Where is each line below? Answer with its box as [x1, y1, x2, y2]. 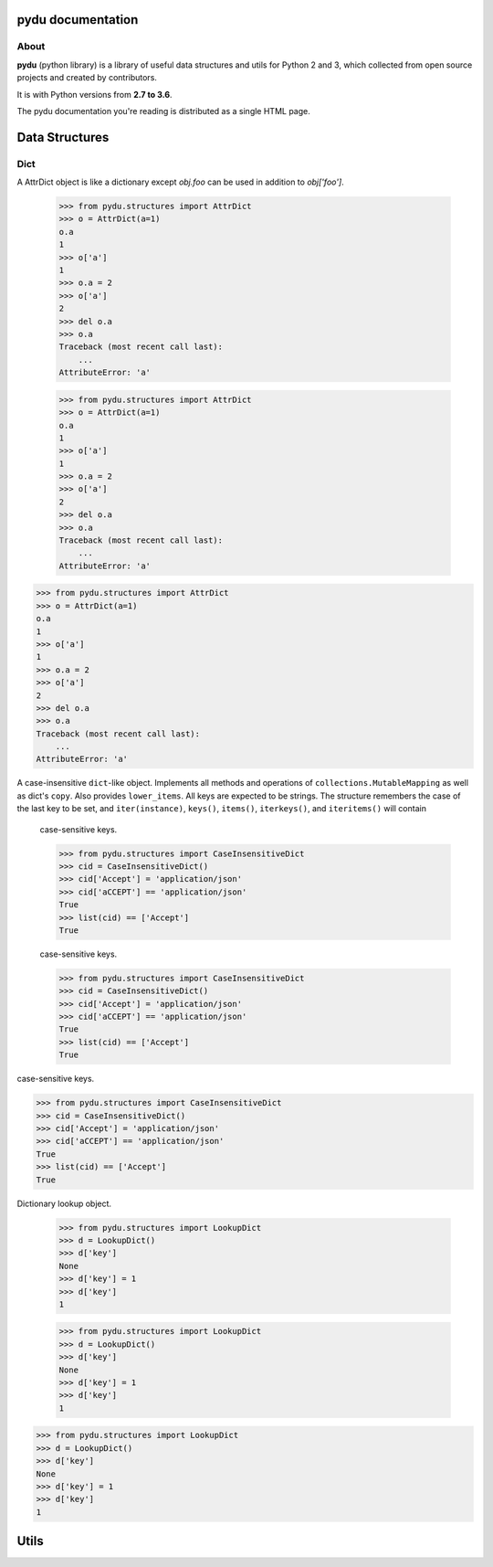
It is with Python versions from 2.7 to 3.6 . [16, 89, 173, 100]
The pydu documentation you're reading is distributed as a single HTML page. [16, 105, 310, 116]
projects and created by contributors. [16, 72, 157, 83]
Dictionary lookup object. [16, 1198, 112, 1209]
